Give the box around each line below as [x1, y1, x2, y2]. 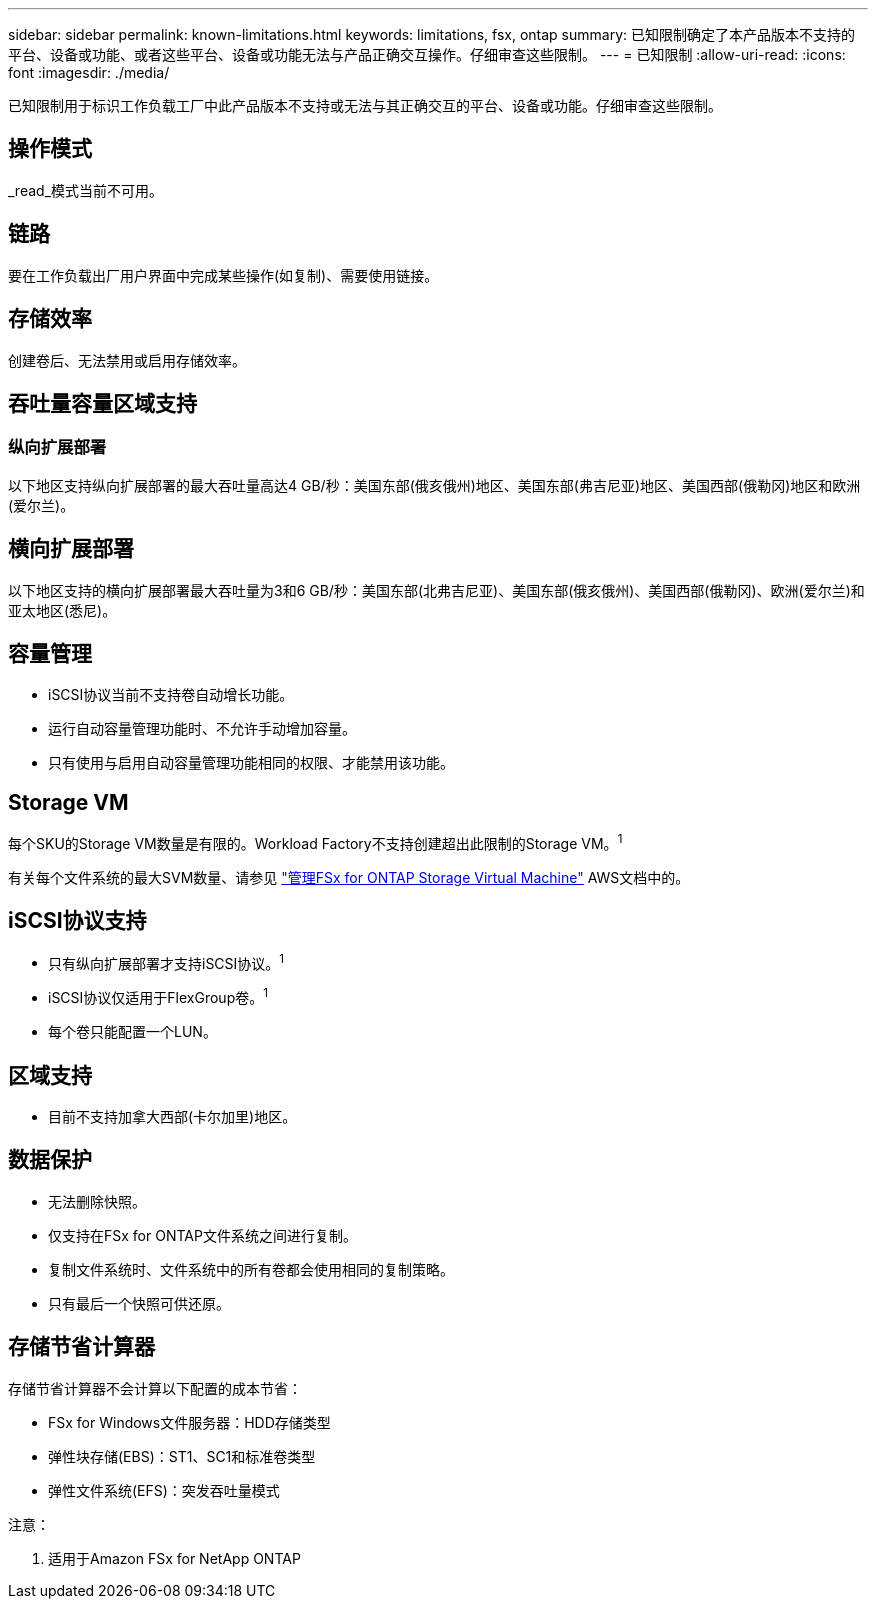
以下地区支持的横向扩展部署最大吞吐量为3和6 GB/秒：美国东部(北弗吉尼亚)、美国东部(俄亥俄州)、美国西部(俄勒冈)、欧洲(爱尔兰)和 [8, 581, 865, 599]
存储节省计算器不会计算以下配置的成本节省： [8, 1379, 302, 1397]
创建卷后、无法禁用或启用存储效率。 [8, 351, 246, 369]
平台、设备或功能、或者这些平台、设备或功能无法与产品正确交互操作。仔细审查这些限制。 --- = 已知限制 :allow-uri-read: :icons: [8, 46, 846, 63]
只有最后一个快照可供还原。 [48, 1294, 230, 1312]
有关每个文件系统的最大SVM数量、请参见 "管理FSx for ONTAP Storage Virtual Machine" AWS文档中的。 [8, 868, 690, 886]
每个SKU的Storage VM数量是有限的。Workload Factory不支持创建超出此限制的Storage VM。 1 [8, 832, 623, 852]
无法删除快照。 [48, 1192, 146, 1210]
